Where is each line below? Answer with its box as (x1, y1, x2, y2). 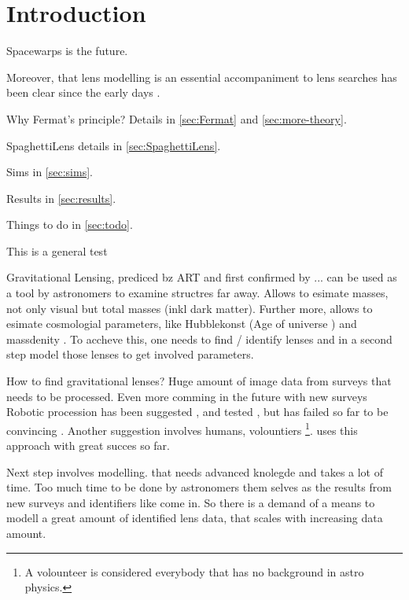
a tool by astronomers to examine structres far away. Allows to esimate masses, (6, 285, 389, 301)
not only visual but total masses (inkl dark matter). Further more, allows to (6, 300, 373, 316)
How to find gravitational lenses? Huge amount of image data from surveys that (6, 373, 392, 389)
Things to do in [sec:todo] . (6, 216, 133, 233)
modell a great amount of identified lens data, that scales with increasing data (6, 510, 383, 526)
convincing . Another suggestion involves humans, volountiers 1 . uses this (6, 419, 358, 438)
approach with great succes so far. (6, 437, 170, 454)
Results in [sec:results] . (6, 190, 116, 206)
